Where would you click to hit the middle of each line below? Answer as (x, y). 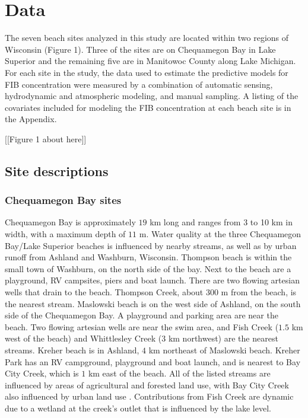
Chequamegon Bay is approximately (70, 222)
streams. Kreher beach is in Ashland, (72, 350)
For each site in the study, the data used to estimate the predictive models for (147, 72)
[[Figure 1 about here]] (46, 138)
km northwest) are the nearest (223, 338)
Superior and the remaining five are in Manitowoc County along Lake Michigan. (150, 61)
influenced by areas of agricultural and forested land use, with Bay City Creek (147, 385)
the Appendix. (31, 119)
